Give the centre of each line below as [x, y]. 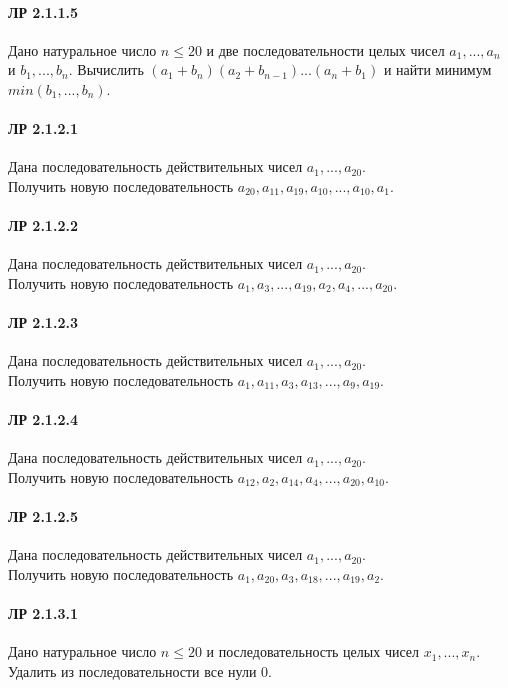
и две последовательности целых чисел [325, 49]
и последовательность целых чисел [312, 651]
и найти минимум [437, 69]
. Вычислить [106, 69]
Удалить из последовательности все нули [132, 670]
